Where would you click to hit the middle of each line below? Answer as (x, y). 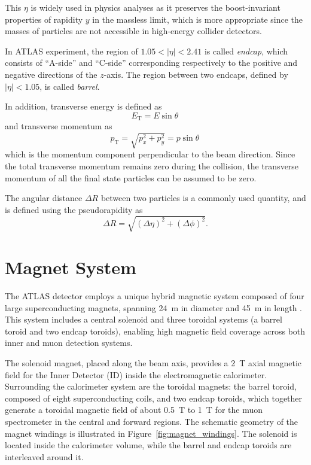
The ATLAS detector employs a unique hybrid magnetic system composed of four (155, 295)
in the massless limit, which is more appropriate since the (198, 19)
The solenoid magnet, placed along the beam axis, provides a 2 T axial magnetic (153, 362)
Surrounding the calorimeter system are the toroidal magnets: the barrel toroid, (151, 386)
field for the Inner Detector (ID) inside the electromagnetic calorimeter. (136, 374)
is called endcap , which (246, 51)
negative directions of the (51, 74)
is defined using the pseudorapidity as (74, 209)
